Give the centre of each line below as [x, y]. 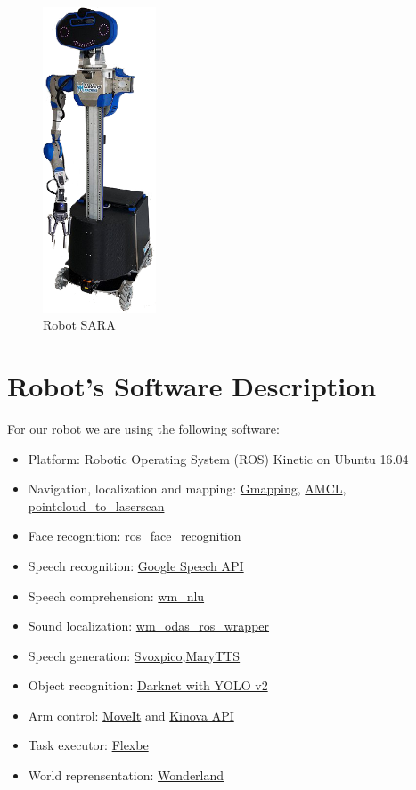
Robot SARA [79, 325]
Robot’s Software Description [192, 386]
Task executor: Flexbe [88, 745]
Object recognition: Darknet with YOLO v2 [148, 685]
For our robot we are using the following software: [143, 428]
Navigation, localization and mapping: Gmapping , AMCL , [187, 489]
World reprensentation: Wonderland [126, 775]
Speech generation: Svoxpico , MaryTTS [134, 655]
